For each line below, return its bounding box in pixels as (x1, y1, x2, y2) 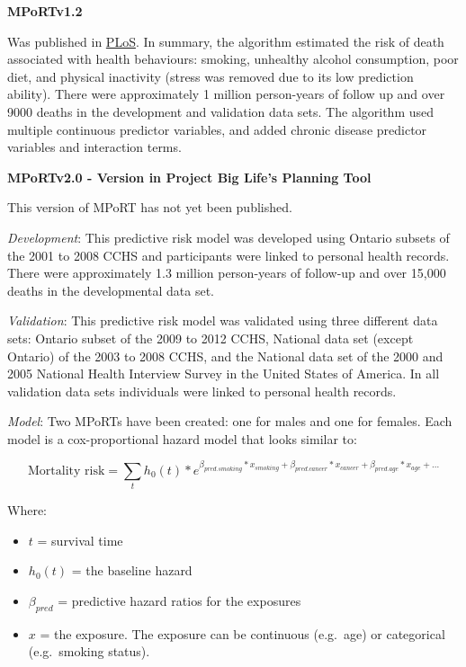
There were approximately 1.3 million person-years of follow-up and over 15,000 (7, 263, 446, 282)
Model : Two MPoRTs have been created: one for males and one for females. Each (7, 412, 453, 431)
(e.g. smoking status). (28, 642, 150, 661)
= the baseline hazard (71, 561, 193, 580)
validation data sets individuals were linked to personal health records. (7, 381, 397, 400)
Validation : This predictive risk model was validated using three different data (7, 311, 438, 330)
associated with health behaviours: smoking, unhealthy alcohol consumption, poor (7, 49, 459, 68)
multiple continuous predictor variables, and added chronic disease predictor (7, 120, 427, 138)
